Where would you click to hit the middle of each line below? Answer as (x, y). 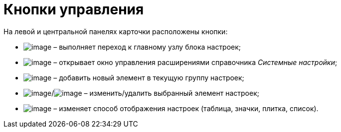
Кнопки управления (74, 9)
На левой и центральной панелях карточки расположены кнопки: (116, 31)
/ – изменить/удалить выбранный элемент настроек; (155, 93)
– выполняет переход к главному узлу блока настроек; (147, 47)
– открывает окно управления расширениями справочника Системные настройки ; (195, 62)
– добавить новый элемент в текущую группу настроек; (149, 77)
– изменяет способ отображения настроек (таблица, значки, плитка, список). (186, 108)
